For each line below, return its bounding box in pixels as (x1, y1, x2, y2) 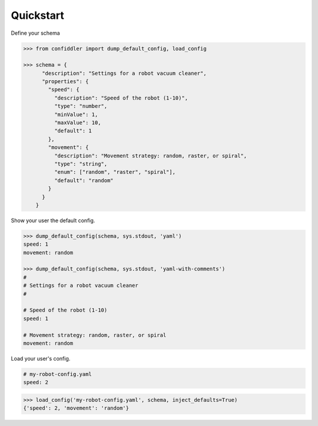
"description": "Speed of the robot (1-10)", (54, 94, 188, 101)
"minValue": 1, (54, 111, 98, 118)
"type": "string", (54, 161, 108, 167)
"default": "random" (54, 177, 114, 184)
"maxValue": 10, (54, 120, 101, 126)
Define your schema (11, 29, 60, 37)
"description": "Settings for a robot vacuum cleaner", (42, 70, 207, 77)
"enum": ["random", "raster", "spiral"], (54, 169, 176, 176)
